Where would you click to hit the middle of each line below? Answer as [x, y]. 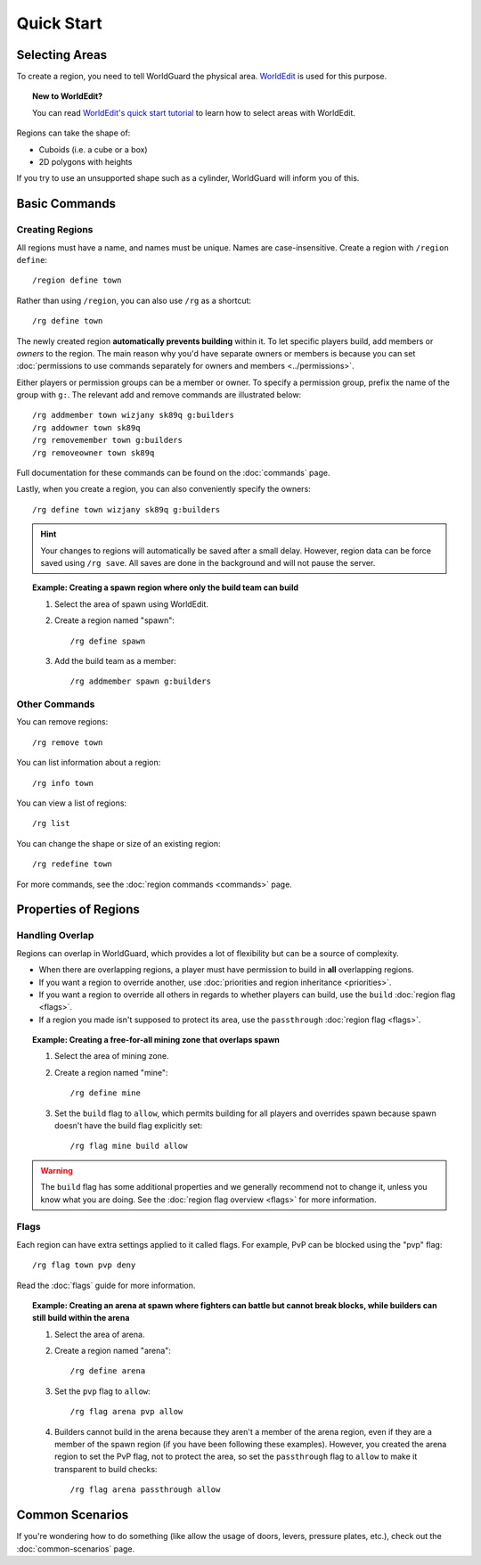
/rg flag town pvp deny [84, 1265]
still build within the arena [81, 1318]
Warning [57, 1170]
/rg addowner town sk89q [86, 427]
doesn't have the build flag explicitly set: [129, 1126]
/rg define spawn [108, 641]
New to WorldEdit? [67, 96]
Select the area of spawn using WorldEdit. [132, 604]
